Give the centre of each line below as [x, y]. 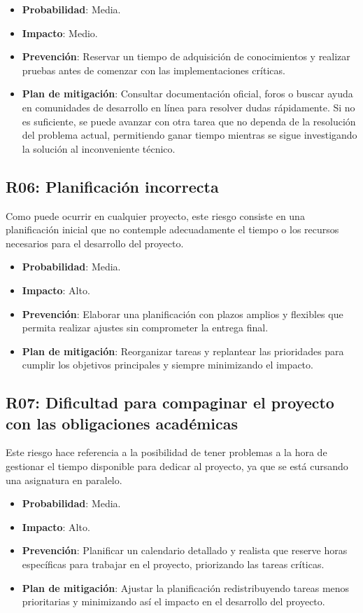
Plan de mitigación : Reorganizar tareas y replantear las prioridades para [183, 351]
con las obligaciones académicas [122, 423]
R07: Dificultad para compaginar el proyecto [170, 402]
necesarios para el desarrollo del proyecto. [95, 243]
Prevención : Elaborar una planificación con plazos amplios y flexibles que [183, 314]
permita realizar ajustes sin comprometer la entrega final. [145, 328]
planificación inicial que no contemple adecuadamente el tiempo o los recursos [172, 229]
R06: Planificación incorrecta [112, 186]
